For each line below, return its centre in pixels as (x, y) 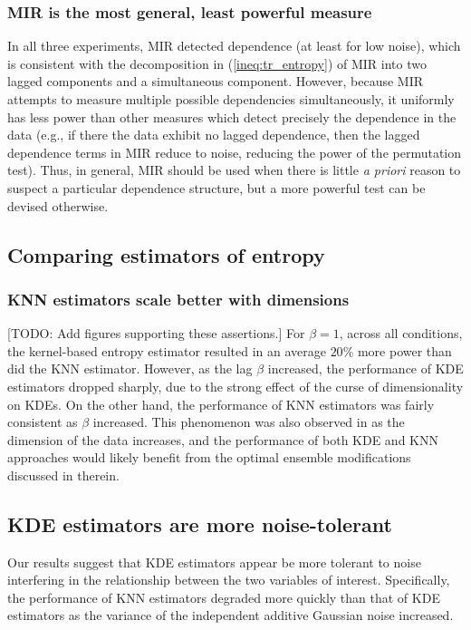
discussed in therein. (63, 475)
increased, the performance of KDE (365, 368)
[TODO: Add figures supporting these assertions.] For (156, 333)
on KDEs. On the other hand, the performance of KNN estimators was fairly (221, 404)
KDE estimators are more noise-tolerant (200, 523)
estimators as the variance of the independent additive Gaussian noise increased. (231, 615)
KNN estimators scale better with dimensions (178, 299)
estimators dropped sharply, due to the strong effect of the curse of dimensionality (235, 386)
